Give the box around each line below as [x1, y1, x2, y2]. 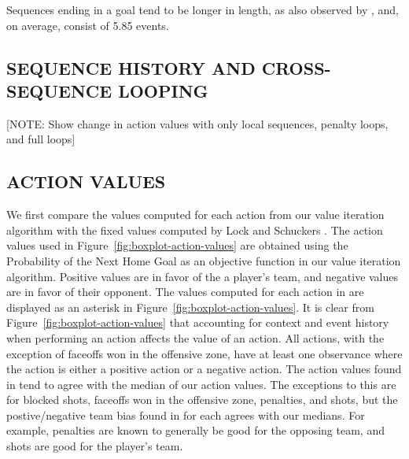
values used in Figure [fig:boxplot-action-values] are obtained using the [6, 237, 348, 254]
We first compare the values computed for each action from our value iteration [6, 206, 385, 223]
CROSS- [261, 55, 331, 80]
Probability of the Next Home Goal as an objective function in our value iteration [6, 252, 401, 268]
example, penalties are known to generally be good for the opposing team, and [6, 422, 385, 439]
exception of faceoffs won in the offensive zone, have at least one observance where [6, 345, 403, 361]
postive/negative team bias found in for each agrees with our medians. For [6, 406, 365, 423]
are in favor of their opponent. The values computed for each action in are [6, 283, 364, 300]
